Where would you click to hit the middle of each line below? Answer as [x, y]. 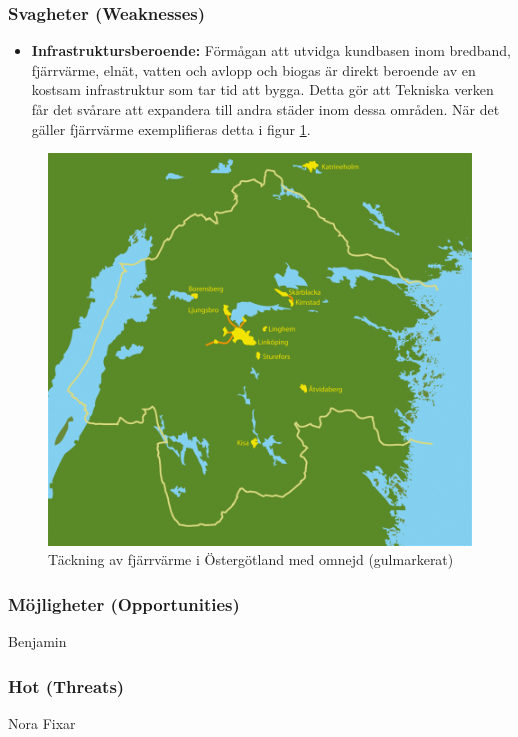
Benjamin [37, 641]
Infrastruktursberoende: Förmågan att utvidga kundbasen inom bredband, [271, 50]
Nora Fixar [42, 722]
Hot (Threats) [66, 685]
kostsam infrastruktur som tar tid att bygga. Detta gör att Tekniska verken [262, 89]
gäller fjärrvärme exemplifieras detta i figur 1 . [171, 128]
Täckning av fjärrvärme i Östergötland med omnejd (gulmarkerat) [251, 559]
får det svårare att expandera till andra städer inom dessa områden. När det [265, 109]
